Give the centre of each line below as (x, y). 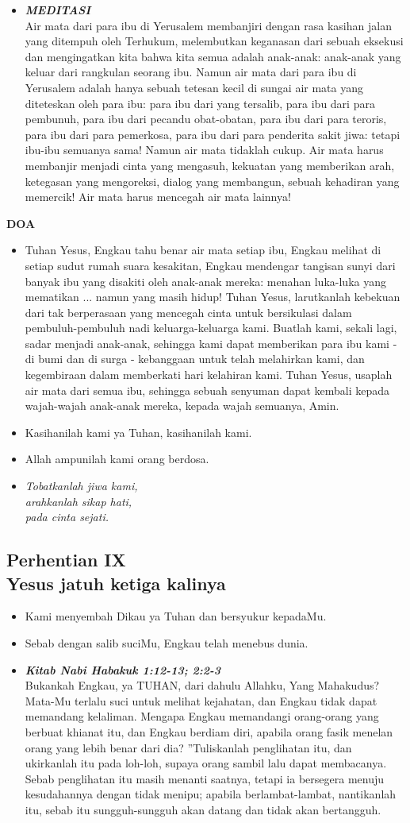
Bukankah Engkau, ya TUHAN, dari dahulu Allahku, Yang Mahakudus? (202, 685)
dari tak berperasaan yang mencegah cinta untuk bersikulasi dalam (188, 312)
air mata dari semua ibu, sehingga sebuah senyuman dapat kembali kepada (207, 390)
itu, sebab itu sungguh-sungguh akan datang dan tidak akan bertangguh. (203, 809)
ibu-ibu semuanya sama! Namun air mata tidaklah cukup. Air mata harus (204, 150)
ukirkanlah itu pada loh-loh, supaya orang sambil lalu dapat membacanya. (206, 763)
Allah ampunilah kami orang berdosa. (117, 459)
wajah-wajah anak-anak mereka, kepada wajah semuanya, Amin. (182, 406)
